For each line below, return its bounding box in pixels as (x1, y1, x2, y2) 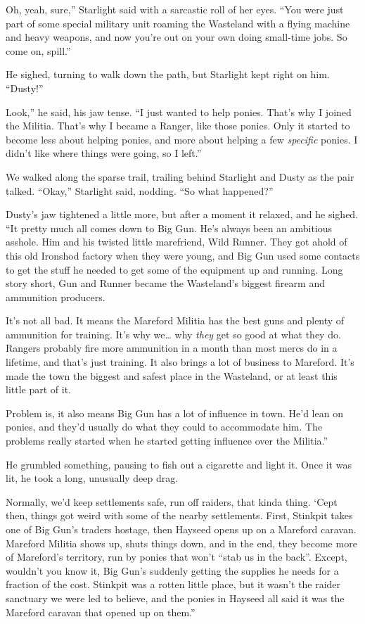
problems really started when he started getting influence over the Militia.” (6, 433, 328, 448)
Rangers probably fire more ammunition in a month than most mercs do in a (6, 340, 338, 355)
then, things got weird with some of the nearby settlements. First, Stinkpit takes (6, 508, 353, 523)
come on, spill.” (6, 43, 71, 58)
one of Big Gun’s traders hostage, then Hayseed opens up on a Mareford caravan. (6, 522, 357, 536)
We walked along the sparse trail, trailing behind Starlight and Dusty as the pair (6, 169, 354, 184)
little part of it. (6, 382, 72, 397)
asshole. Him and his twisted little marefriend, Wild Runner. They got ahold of (6, 234, 347, 249)
